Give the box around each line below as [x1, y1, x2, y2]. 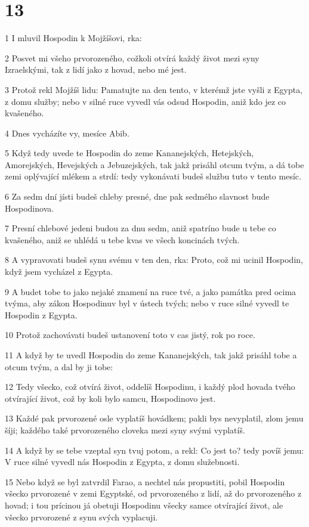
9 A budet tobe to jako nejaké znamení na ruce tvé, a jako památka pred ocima [5, 285, 296, 297]
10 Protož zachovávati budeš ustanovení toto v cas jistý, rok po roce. [5, 328, 255, 341]
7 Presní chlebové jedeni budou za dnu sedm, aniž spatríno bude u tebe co [5, 222, 276, 234]
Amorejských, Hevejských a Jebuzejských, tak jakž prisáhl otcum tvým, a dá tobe [5, 158, 304, 170]
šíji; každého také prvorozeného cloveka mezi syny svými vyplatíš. [5, 423, 245, 436]
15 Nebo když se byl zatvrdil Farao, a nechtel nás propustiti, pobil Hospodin [5, 475, 285, 488]
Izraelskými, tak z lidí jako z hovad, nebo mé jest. [5, 63, 187, 76]
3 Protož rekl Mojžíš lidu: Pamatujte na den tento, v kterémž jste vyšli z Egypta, [5, 83, 303, 95]
